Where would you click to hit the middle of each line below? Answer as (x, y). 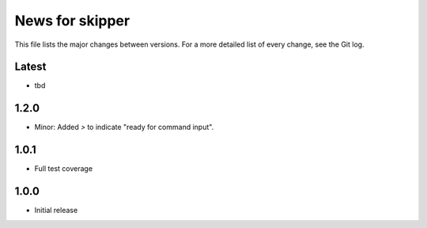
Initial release (56, 211)
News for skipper (72, 21)
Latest (30, 67)
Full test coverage (64, 169)
